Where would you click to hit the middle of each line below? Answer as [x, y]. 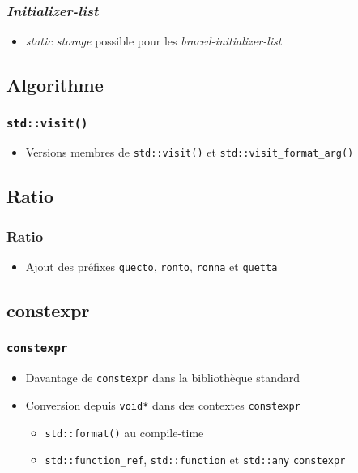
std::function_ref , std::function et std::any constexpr [195, 460]
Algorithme [55, 85]
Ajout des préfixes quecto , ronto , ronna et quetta [151, 267]
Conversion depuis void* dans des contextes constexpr [163, 404]
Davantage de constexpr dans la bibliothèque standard [163, 378]
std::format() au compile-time [124, 432]
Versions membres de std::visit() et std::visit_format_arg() [190, 152]
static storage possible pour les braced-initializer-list [153, 41]
